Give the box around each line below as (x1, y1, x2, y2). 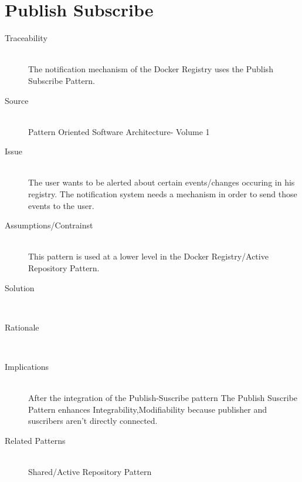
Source (5, 94, 29, 106)
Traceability (5, 32, 47, 44)
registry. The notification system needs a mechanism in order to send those (28, 188, 297, 200)
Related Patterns (5, 434, 66, 446)
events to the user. (28, 199, 94, 211)
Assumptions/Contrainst (5, 219, 93, 231)
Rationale (5, 321, 39, 333)
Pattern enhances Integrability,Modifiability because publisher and (28, 403, 267, 415)
